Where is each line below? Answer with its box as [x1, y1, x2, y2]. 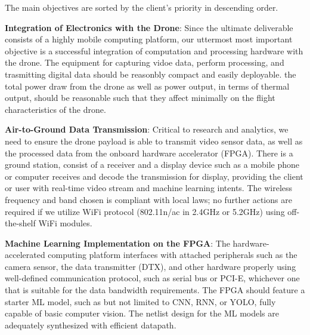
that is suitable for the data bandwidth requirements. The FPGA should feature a [5, 284, 305, 296]
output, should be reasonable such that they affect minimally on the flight [5, 91, 275, 104]
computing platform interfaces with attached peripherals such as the [48, 248, 297, 261]
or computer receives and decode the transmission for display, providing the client [5, 170, 303, 182]
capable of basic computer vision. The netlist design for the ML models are [5, 307, 279, 319]
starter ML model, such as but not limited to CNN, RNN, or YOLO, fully [5, 295, 276, 308]
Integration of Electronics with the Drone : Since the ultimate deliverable [5, 21, 293, 33]
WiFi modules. [38, 217, 92, 229]
